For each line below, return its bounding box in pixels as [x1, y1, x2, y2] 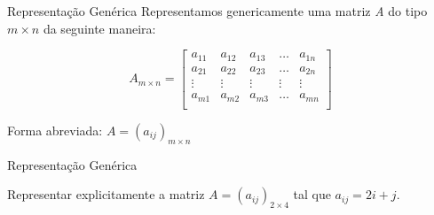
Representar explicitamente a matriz [7, 185, 205, 203]
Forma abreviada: [7, 120, 103, 139]
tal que [293, 185, 331, 203]
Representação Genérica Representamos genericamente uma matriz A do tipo [7, 2, 428, 19]
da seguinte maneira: [43, 19, 156, 37]
